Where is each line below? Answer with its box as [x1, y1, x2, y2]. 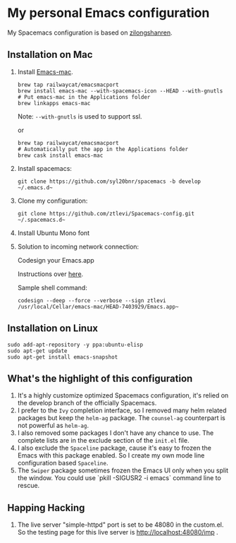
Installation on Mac [7, 49, 93, 61]
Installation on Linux [7, 323, 99, 335]
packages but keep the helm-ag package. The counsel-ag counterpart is [17, 414, 225, 422]
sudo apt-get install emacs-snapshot [7, 353, 118, 361]
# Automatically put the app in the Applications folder [17, 145, 189, 153]
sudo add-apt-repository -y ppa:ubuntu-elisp [7, 341, 143, 348]
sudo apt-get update [7, 347, 68, 354]
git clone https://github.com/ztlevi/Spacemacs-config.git [17, 210, 195, 217]
